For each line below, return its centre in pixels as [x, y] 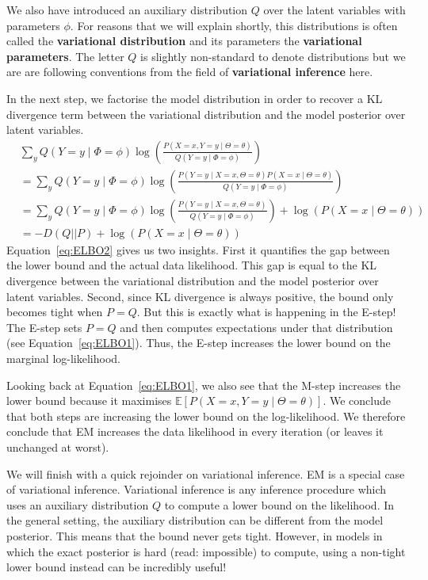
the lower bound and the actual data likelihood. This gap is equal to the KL [192, 265]
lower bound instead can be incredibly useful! [117, 567]
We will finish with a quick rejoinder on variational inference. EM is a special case [206, 473]
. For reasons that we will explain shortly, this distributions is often [234, 25]
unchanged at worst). [58, 447]
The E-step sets [44, 327]
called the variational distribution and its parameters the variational [184, 41]
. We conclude [357, 401]
